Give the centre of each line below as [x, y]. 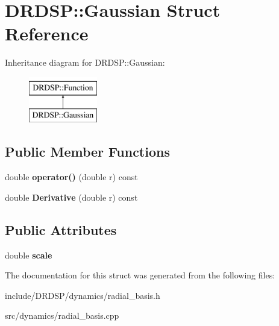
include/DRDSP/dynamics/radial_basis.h [83, 295]
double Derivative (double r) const [71, 197]
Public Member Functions [87, 152]
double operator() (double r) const [71, 177]
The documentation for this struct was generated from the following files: [140, 275]
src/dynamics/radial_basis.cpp [62, 315]
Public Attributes [61, 229]
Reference [47, 33]
